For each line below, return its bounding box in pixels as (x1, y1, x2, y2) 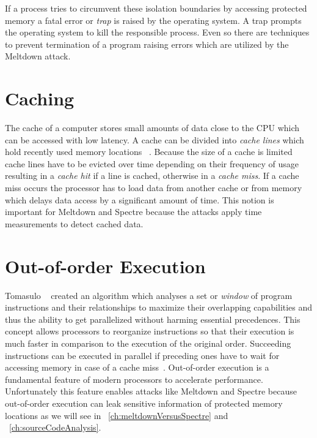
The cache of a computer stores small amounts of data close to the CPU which (5, 121, 300, 134)
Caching (5, 86, 75, 111)
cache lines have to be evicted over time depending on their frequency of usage (5, 157, 299, 170)
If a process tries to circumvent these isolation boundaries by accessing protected (5, 2, 307, 14)
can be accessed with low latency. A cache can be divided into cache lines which (5, 133, 304, 146)
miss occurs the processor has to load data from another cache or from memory (5, 181, 302, 194)
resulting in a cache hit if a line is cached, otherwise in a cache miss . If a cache (5, 169, 299, 182)
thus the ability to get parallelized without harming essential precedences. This (5, 312, 301, 325)
